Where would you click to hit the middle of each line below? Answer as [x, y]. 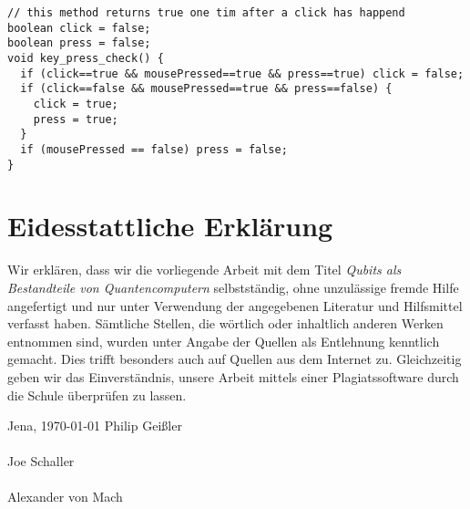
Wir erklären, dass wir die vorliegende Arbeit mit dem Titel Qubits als [204, 270]
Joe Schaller [41, 461]
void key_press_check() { [86, 58]
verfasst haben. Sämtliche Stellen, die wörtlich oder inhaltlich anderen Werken [225, 323]
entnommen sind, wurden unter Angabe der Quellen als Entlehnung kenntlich [224, 341]
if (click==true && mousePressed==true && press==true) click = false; [242, 73]
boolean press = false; [79, 43]
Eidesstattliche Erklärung [170, 226]
